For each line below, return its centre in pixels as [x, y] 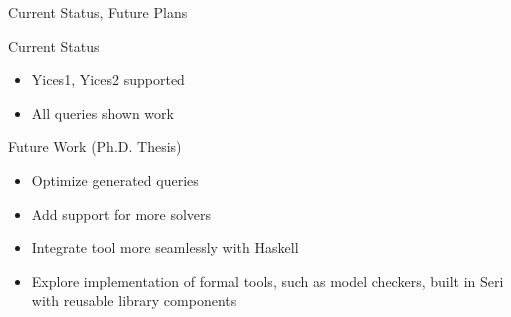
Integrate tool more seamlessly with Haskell [165, 247]
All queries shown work [102, 112]
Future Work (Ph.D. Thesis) [95, 146]
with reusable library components [134, 300]
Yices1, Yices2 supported [108, 79]
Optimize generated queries [115, 179]
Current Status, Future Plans [98, 12]
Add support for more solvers [121, 213]
